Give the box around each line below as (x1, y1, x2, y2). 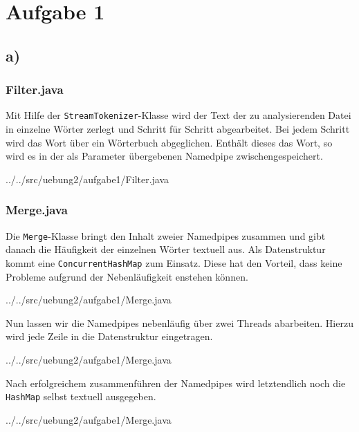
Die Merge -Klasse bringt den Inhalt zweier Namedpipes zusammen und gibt (6, 228, 326, 243)
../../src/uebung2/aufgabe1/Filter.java (6, 171, 169, 186)
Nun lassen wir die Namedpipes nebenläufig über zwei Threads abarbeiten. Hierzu (6, 315, 353, 330)
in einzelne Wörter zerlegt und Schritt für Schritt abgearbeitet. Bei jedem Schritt (6, 122, 350, 136)
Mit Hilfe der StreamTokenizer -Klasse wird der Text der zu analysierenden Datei (6, 108, 351, 122)
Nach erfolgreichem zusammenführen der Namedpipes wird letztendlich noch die (6, 375, 346, 390)
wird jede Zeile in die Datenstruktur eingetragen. (6, 329, 213, 344)
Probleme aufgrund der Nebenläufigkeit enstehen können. (6, 269, 248, 283)
